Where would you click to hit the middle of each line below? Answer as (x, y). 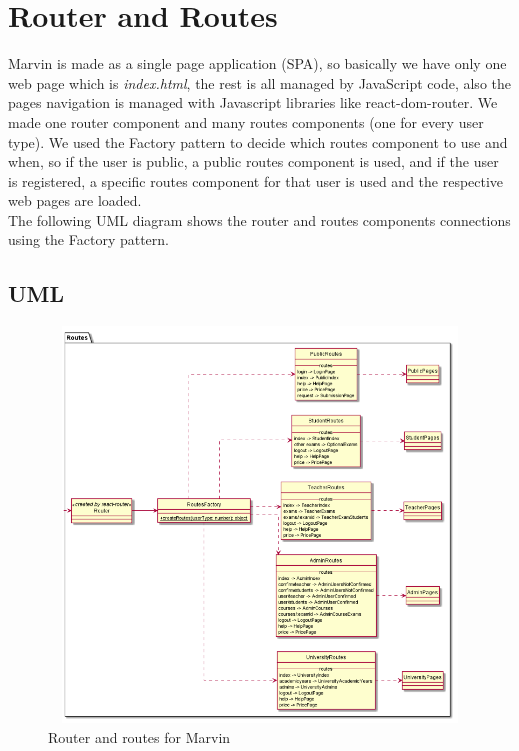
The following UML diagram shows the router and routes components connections (259, 219)
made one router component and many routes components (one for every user (246, 121)
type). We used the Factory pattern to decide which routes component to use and (258, 141)
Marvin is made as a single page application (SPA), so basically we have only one (257, 63)
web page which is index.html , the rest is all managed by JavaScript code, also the (259, 82)
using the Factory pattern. (88, 239)
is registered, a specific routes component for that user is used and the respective (256, 180)
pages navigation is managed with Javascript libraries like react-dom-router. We (253, 102)
